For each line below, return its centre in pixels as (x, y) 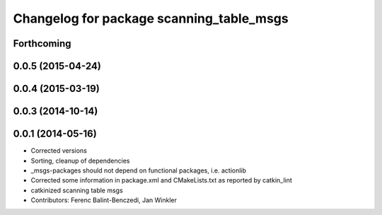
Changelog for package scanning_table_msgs (151, 18)
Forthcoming (42, 43)
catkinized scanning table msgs (77, 190)
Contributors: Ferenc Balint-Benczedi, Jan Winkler (104, 200)
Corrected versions (59, 151)
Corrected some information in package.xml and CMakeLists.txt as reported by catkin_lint (162, 180)
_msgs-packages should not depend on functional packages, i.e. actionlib (139, 170)
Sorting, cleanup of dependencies (80, 161)
